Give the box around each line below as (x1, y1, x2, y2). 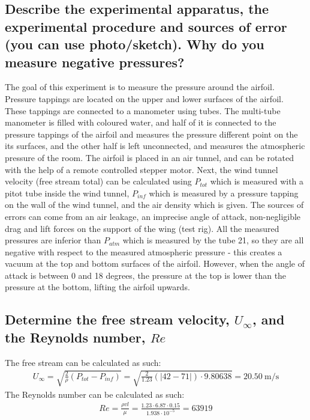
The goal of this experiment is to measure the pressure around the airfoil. (5, 81, 275, 93)
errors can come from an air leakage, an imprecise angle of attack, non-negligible (5, 210, 301, 222)
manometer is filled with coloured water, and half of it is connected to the (5, 116, 276, 129)
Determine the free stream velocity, (5, 310, 230, 329)
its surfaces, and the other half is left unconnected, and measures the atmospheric (5, 139, 305, 152)
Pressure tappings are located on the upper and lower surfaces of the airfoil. (5, 92, 284, 105)
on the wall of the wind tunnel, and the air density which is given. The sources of (5, 198, 304, 211)
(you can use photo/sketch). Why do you (5, 35, 264, 53)
